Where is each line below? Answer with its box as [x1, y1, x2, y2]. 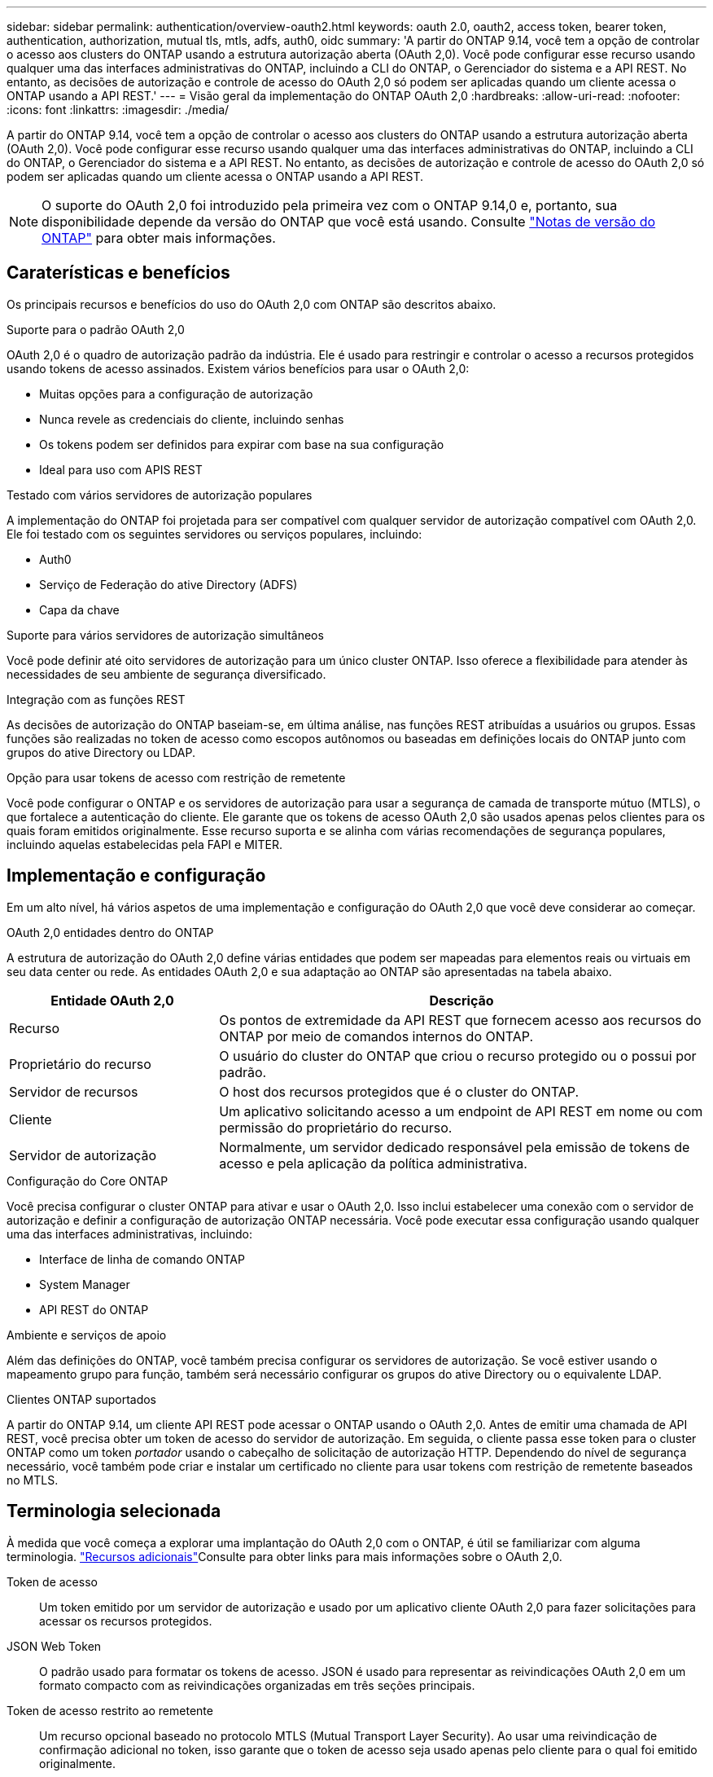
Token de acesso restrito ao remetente [7, 1703, 213, 1718]
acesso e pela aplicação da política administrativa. [219, 1155, 527, 1172]
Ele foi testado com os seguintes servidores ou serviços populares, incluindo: [7, 526, 422, 541]
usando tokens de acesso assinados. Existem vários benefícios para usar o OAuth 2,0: [7, 361, 470, 376]
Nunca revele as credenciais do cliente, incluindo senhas [39, 411, 344, 426]
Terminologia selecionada [7, 1501, 221, 1522]
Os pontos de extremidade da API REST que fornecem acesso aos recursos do [219, 1011, 702, 1028]
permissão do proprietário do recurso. [219, 1119, 453, 1136]
